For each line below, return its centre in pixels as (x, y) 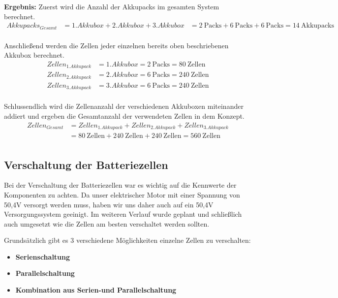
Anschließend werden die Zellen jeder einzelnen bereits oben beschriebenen (116, 45)
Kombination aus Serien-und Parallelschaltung (96, 290)
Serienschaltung (43, 256)
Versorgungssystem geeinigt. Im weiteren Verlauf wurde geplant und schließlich (123, 214)
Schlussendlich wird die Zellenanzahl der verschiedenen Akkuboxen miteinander (124, 106)
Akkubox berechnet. (34, 55)
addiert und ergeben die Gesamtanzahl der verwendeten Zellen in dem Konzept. (124, 116)
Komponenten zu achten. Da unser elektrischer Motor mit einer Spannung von (122, 194)
